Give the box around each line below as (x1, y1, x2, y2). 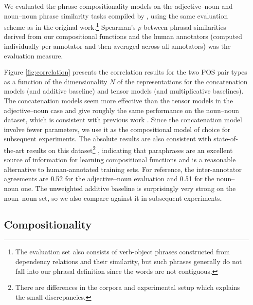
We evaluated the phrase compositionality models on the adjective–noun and (4, 1, 233, 11)
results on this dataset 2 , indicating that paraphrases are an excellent (26, 143, 233, 155)
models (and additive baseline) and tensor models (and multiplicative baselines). (4, 86, 244, 96)
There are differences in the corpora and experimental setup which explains (15, 282, 240, 292)
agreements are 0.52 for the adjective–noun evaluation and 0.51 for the (4, 173, 215, 184)
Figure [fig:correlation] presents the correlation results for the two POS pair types (4, 67, 247, 77)
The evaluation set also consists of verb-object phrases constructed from (15, 247, 230, 257)
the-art (4, 145, 25, 155)
